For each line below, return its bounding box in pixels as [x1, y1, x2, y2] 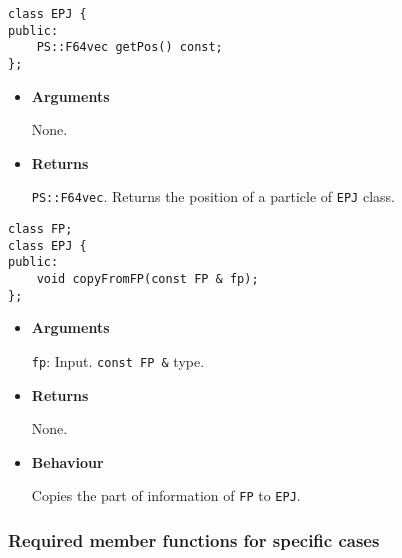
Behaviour [31, 451, 104, 472]
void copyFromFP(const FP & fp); [36, 272, 259, 287]
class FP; [8, 222, 73, 237]
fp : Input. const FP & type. [31, 350, 205, 371]
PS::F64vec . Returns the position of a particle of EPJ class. [31, 186, 395, 207]
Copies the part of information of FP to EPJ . [31, 485, 301, 506]
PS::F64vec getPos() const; [36, 40, 223, 55]
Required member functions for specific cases [8, 527, 380, 552]
